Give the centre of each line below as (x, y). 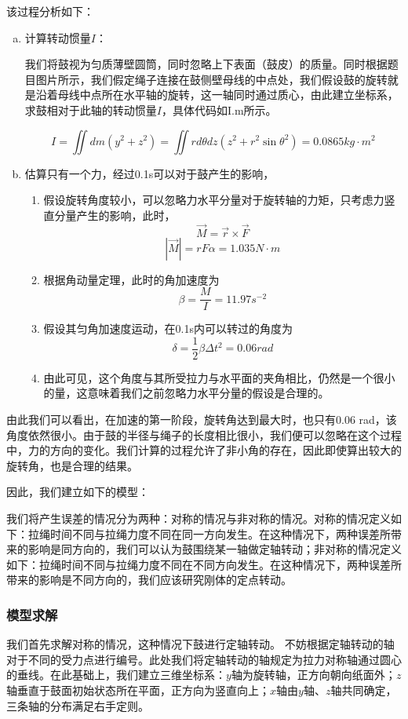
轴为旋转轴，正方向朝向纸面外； (313, 675)
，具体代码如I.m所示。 (219, 109)
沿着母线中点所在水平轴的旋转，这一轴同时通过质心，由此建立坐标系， (217, 95)
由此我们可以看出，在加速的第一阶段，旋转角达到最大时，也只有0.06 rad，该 (202, 420)
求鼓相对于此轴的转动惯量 (91, 109)
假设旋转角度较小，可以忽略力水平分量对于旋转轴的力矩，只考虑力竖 (219, 200)
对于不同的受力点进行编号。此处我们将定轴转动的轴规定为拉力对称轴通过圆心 (204, 659)
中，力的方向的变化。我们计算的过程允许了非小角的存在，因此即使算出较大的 (204, 450)
